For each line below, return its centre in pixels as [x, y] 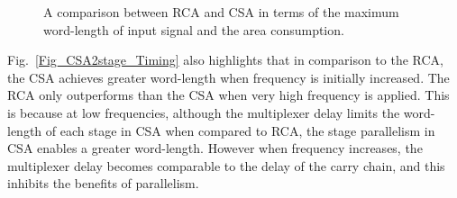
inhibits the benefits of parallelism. [103, 183]
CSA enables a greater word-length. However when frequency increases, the [215, 148]
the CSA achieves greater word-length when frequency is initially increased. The [228, 77]
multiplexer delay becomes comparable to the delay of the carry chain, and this [226, 165]
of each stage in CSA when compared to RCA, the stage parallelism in [240, 130]
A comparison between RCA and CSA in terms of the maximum [221, 12]
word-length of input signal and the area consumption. [194, 29]
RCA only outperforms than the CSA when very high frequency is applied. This [228, 95]
